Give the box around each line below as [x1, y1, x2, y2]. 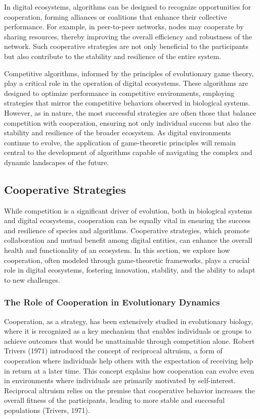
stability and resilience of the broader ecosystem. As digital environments [4, 127, 231, 138]
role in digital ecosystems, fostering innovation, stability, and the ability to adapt [4, 265, 255, 275]
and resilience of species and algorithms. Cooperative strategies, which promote [4, 225, 250, 235]
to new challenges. [4, 274, 60, 285]
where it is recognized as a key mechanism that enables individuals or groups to [4, 326, 251, 336]
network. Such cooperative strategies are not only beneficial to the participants [4, 41, 249, 51]
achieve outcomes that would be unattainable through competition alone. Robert [4, 335, 255, 346]
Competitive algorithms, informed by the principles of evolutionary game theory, [4, 68, 254, 78]
